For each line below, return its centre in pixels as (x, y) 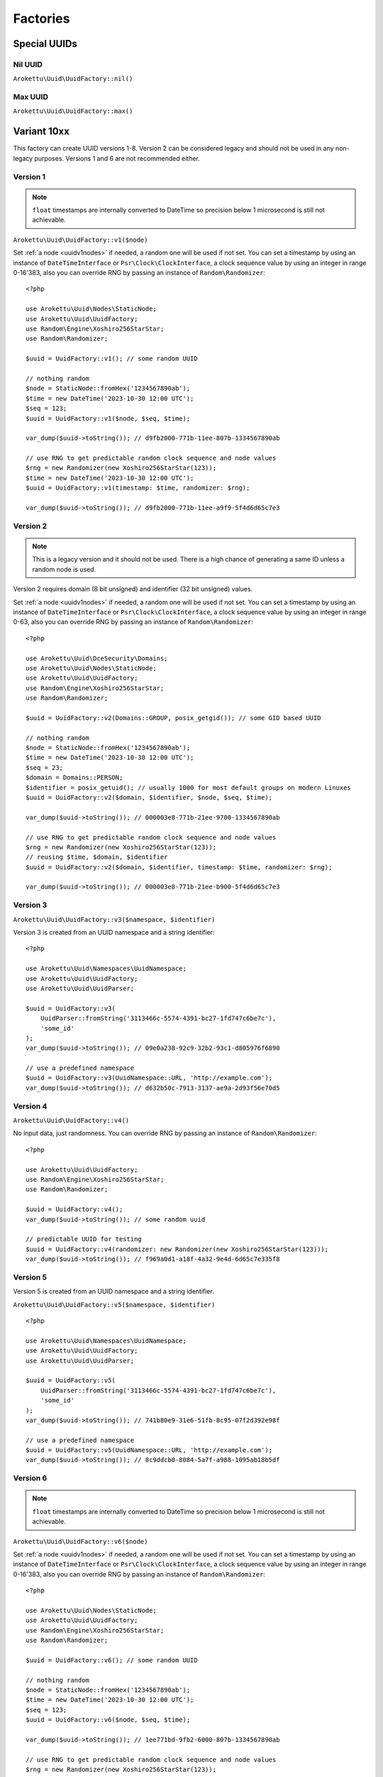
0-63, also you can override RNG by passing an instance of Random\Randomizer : (133, 622)
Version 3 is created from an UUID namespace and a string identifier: (114, 933)
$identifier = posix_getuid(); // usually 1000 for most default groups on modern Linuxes (188, 788)
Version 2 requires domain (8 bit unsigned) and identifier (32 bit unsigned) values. (133, 589)
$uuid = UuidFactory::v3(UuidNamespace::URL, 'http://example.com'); (149, 1078)
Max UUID (31, 97)
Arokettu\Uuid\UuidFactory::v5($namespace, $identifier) (114, 1305)
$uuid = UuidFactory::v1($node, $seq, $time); (108, 418)
